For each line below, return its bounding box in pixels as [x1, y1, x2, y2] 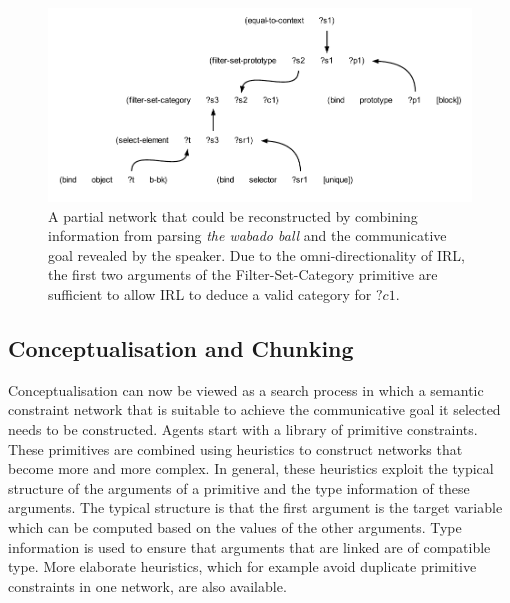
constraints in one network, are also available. [8, 575, 287, 596]
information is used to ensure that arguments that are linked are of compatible [8, 536, 491, 557]
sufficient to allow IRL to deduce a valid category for [48, 283, 372, 304]
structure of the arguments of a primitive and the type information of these [8, 477, 470, 498]
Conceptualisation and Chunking [8, 332, 354, 363]
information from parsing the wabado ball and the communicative [48, 225, 447, 246]
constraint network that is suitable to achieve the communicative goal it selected [8, 399, 501, 420]
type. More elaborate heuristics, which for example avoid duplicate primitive [8, 556, 477, 577]
